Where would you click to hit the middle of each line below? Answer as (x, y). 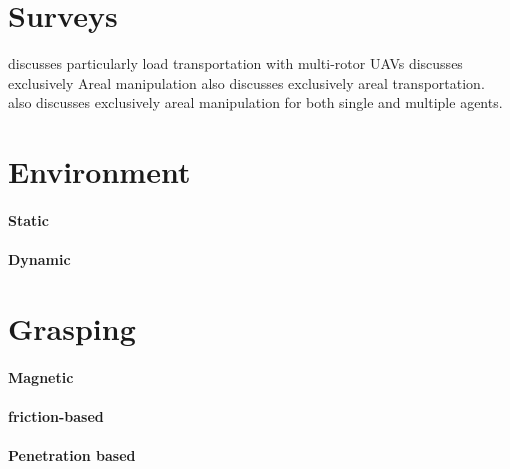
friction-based (56, 415)
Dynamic (39, 259)
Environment (99, 171)
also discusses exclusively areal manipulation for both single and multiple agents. (255, 102)
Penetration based (72, 455)
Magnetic (41, 376)
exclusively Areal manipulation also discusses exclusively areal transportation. (246, 82)
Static (28, 219)
